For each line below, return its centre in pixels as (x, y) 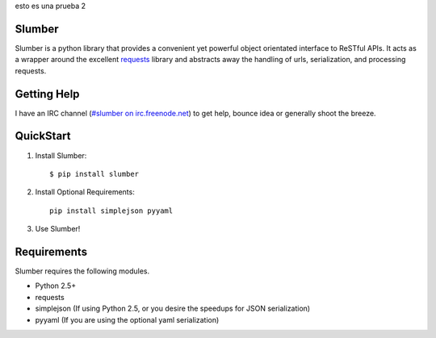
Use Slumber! (58, 229)
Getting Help (47, 94)
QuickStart (43, 136)
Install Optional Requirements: (85, 192)
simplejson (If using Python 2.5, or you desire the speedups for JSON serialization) (173, 309)
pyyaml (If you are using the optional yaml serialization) (127, 319)
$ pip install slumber (94, 174)
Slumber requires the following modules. (82, 271)
